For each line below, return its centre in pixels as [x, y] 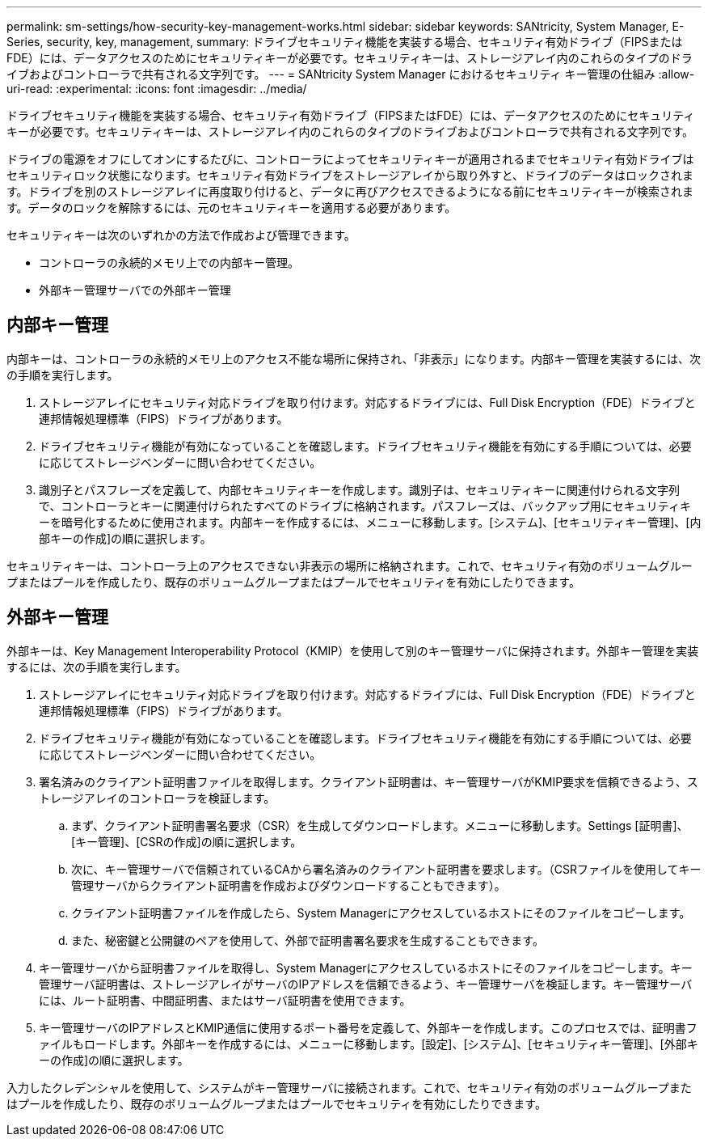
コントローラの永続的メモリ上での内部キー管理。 [169, 262]
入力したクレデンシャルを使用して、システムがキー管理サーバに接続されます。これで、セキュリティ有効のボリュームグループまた [349, 1087]
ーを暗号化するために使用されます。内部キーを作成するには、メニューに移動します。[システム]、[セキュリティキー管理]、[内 [370, 522]
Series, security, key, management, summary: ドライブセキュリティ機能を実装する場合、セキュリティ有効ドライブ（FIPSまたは [345, 42]
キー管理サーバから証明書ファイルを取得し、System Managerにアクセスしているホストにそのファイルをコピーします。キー [366, 967]
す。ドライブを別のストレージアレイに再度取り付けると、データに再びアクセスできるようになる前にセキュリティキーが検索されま [350, 191]
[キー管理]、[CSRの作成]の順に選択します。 [187, 841]
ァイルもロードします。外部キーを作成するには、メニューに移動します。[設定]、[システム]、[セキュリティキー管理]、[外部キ [369, 1044]
